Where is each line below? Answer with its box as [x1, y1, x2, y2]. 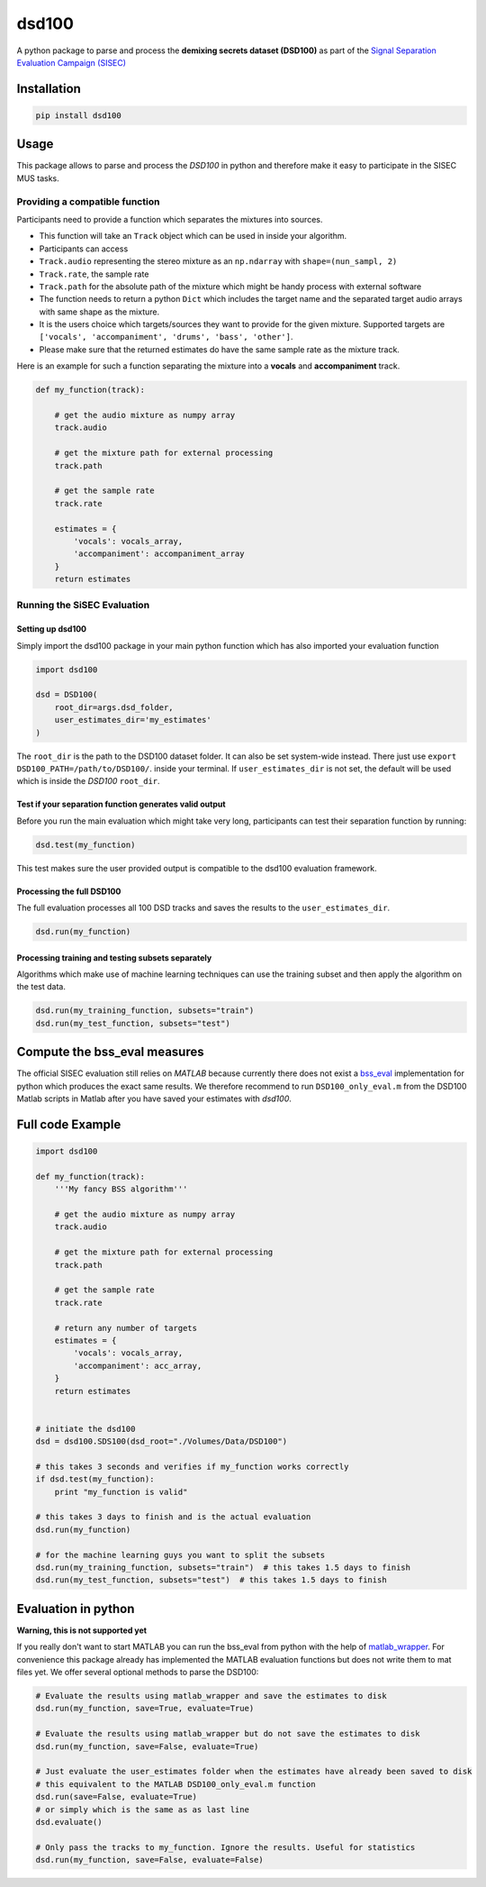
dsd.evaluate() [35, 1817, 103, 1827]
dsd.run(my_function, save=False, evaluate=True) [35, 1741, 259, 1752]
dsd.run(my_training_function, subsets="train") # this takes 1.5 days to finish [35, 1563, 411, 1572]
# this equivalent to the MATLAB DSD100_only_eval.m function [35, 1779, 316, 1789]
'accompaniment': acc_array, [73, 1361, 202, 1371]
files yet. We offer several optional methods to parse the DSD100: [16, 1667, 259, 1678]
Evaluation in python [16, 1600, 135, 1617]
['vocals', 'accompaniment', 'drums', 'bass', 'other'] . [39, 332, 293, 342]
